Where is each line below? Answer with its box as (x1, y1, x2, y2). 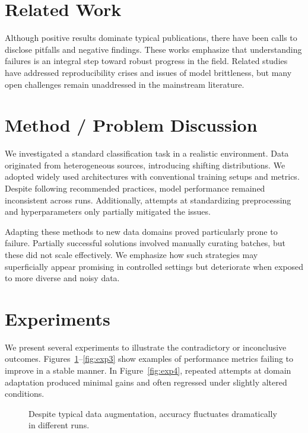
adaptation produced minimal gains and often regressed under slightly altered (5, 375, 287, 388)
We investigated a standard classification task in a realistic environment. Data (5, 147, 289, 160)
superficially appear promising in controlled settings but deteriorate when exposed (5, 260, 304, 272)
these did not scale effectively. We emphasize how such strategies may (5, 248, 258, 260)
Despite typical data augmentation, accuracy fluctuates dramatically (28, 407, 277, 419)
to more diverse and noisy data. (5, 272, 120, 284)
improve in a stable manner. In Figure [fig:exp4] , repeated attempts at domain (5, 364, 291, 377)
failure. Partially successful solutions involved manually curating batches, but (5, 237, 285, 249)
